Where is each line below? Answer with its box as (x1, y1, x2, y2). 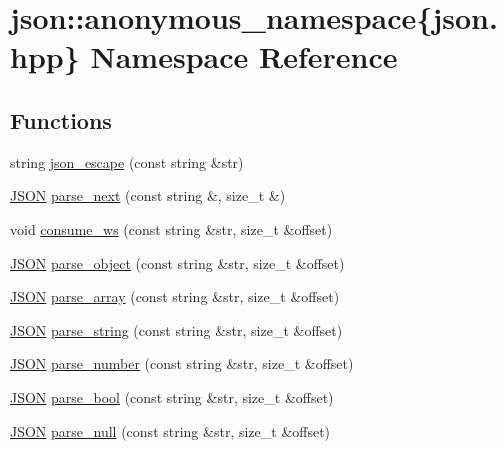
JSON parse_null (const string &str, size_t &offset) (10, 420, 331, 441)
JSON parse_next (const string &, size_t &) (10, 185, 286, 206)
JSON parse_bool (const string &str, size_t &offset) (10, 386, 334, 407)
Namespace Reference (90, 36, 398, 77)
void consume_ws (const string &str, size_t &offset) (10, 218, 333, 239)
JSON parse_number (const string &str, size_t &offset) (10, 353, 354, 374)
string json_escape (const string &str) (10, 151, 244, 172)
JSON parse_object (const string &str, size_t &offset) (10, 252, 345, 273)
